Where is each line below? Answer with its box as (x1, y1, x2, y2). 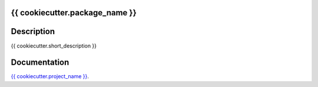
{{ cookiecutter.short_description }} (11, 42, 97, 49)
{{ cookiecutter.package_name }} (11, 8, 137, 18)
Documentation (11, 58, 69, 68)
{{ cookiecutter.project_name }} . (11, 73, 90, 80)
